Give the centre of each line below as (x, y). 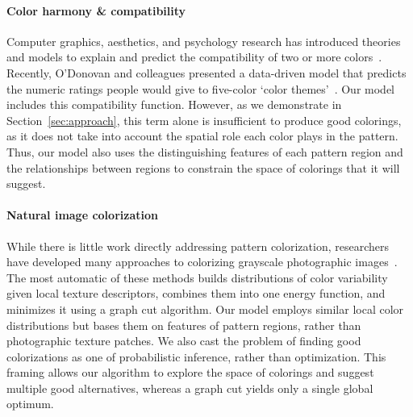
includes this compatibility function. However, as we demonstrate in (174, 104)
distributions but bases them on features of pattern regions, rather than (184, 325)
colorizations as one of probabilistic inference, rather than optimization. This (196, 356)
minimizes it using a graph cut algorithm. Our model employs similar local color (205, 309)
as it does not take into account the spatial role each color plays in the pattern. (202, 136)
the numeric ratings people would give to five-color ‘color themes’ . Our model (200, 88)
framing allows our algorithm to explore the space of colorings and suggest (190, 372)
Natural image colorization (82, 215)
